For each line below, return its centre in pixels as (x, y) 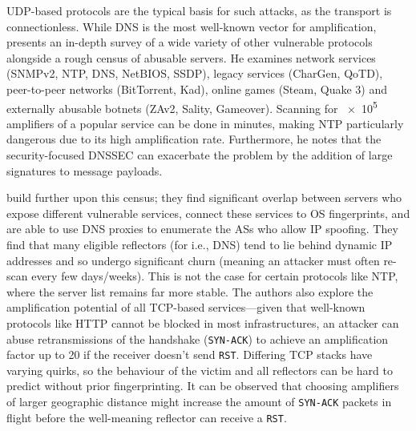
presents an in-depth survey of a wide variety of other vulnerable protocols (190, 42)
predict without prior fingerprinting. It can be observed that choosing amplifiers (203, 386)
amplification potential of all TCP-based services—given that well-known (186, 307)
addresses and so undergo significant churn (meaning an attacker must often (193, 260)
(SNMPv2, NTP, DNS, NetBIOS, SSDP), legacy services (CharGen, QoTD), (195, 73)
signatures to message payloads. (85, 170)
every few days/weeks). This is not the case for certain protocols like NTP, (215, 276)
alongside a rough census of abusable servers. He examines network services (191, 57)
